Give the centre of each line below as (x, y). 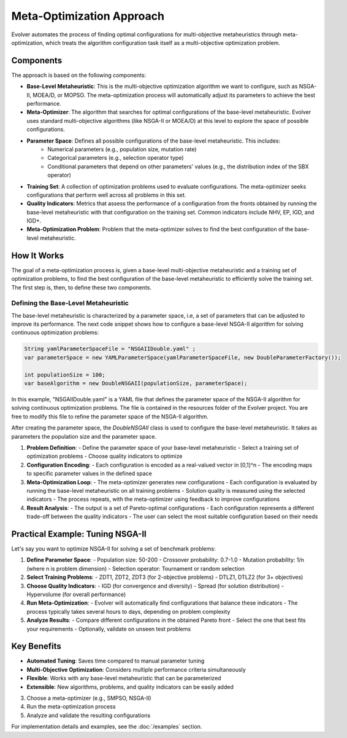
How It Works (38, 255)
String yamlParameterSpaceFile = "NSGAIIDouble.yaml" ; (110, 349)
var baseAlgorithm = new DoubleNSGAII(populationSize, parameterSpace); (136, 383)
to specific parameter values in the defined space (90, 474)
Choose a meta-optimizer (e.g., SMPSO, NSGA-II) (89, 698)
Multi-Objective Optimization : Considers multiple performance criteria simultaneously (136, 669)
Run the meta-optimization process (71, 707)
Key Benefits (36, 646)
